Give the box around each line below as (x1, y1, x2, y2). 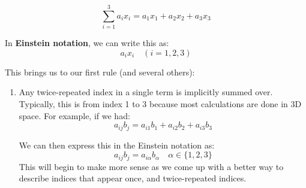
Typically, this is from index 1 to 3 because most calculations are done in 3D (19, 97, 302, 110)
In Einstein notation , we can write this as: (5, 37, 169, 49)
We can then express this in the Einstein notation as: (19, 138, 215, 151)
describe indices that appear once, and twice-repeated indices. (19, 172, 247, 184)
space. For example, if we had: (19, 109, 130, 122)
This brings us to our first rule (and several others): (5, 65, 195, 78)
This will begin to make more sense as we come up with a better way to (19, 160, 284, 172)
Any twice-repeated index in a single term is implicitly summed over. (19, 86, 273, 98)
